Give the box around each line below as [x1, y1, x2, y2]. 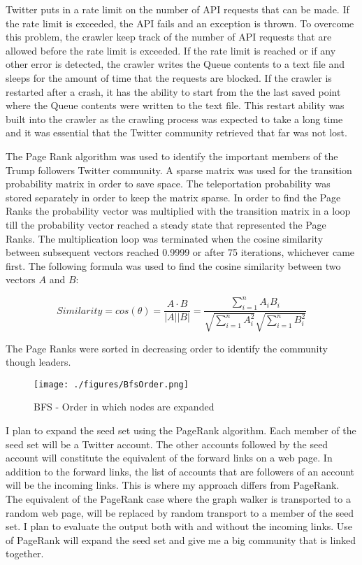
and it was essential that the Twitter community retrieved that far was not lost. [6, 125, 347, 140]
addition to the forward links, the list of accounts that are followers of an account [6, 464, 355, 478]
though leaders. [6, 355, 71, 369]
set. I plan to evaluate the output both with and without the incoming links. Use [6, 519, 353, 534]
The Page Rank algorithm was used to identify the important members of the [6, 148, 338, 163]
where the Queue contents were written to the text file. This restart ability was [6, 98, 345, 113]
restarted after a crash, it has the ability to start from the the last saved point [6, 84, 341, 99]
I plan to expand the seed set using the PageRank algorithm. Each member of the [6, 423, 356, 438]
